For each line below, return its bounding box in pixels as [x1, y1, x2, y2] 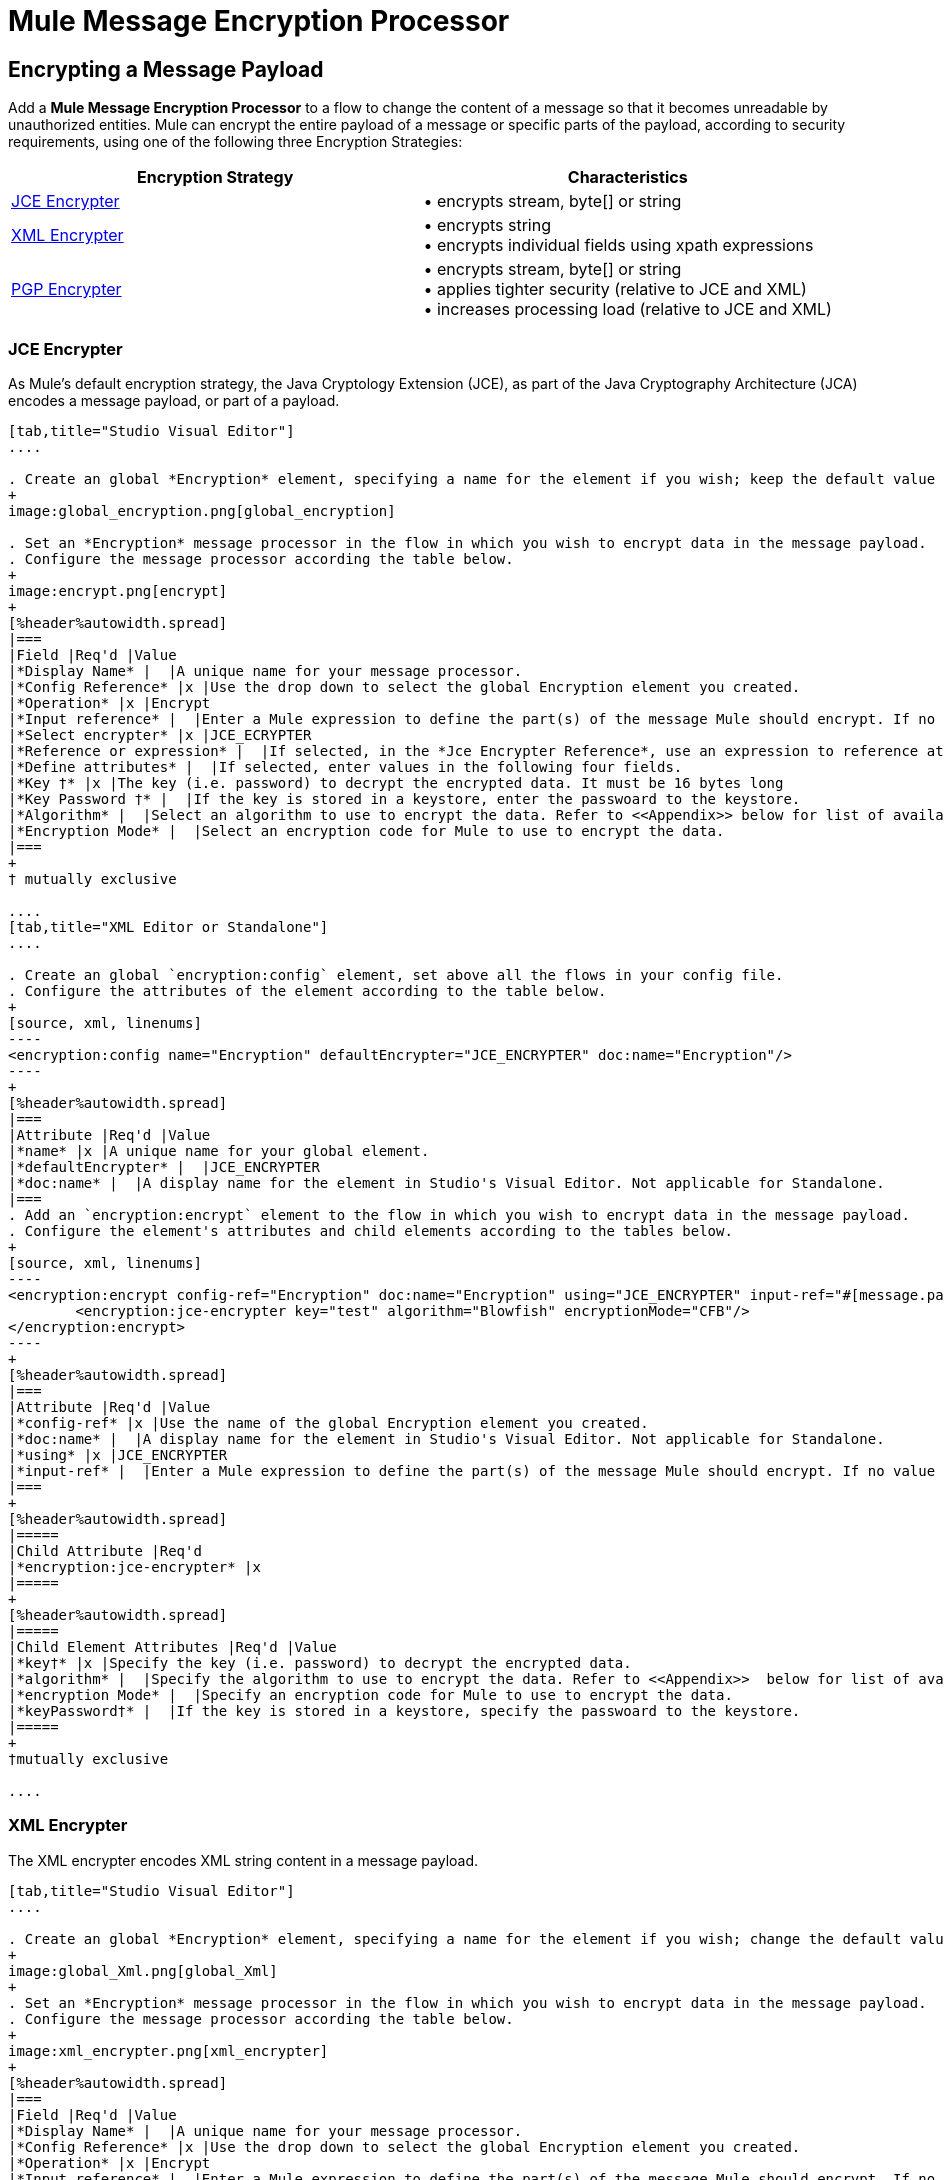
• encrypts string [423, 215, 551, 236]
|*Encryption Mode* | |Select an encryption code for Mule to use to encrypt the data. [8, 822, 725, 839]
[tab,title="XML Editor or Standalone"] [8, 918, 329, 935]
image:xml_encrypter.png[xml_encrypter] [8, 2042, 329, 2059]
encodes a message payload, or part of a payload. [8, 391, 340, 409]
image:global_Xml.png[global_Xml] [8, 1962, 278, 1979]
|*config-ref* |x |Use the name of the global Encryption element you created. [8, 1414, 649, 1431]
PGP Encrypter [11, 279, 122, 300]
